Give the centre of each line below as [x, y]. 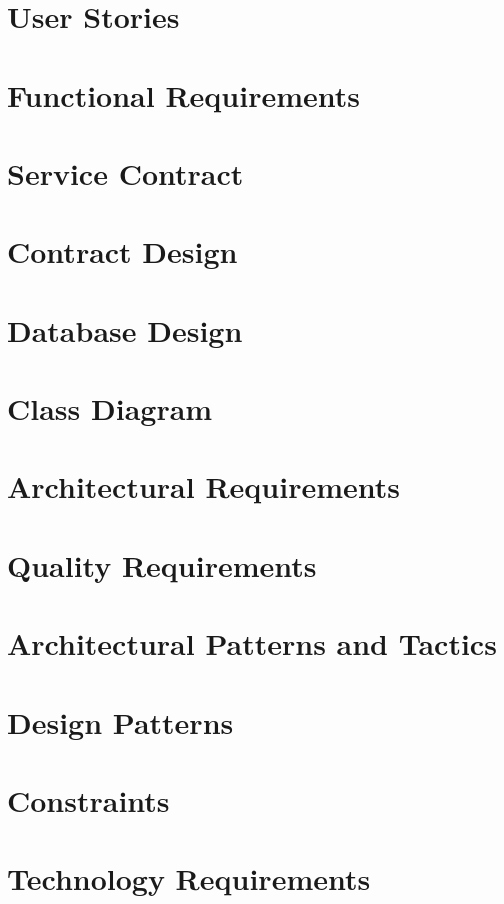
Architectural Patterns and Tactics [252, 643]
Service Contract [125, 172]
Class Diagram [110, 408]
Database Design [125, 329]
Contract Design [122, 251]
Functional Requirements [183, 94]
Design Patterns [120, 721]
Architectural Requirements [203, 486]
